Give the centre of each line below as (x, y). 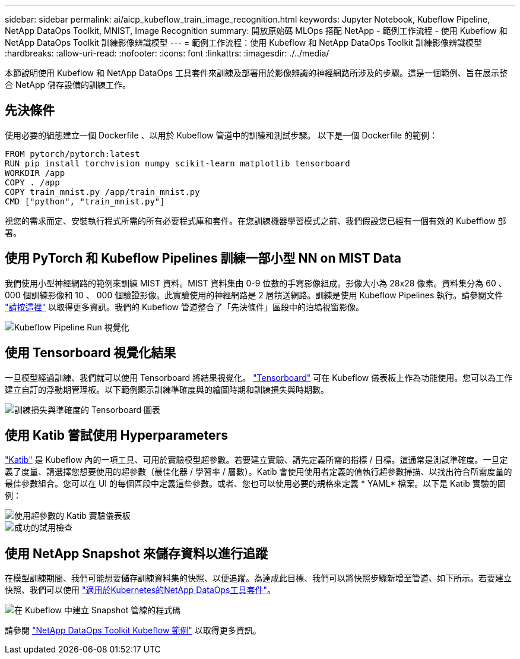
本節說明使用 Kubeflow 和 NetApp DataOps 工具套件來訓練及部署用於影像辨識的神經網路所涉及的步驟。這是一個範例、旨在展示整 (256, 73)
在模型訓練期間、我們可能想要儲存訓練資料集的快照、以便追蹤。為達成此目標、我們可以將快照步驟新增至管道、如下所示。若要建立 (258, 578)
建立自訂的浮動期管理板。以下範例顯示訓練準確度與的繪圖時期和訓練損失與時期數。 (167, 389)
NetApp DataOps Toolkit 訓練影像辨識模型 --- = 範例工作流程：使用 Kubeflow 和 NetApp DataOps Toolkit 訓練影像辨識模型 (243, 42)
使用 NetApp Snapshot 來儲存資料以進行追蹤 (136, 553)
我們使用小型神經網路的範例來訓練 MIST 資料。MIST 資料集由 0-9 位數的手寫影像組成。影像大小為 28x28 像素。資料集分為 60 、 (256, 283)
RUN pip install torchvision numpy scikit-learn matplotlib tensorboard (177, 163)
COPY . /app (32, 182)
